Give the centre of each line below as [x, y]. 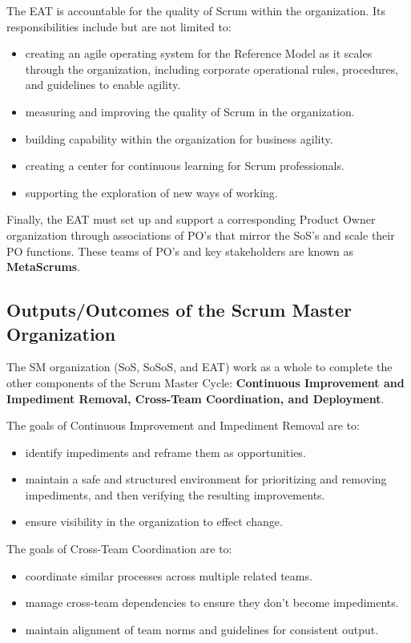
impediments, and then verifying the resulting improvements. [175, 494]
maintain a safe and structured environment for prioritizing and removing [206, 479]
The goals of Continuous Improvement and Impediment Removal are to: [183, 425]
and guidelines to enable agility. [103, 85]
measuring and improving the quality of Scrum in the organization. [190, 111]
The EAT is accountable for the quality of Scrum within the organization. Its [196, 10]
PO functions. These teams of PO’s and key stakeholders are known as [180, 251]
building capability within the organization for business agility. [179, 138]
